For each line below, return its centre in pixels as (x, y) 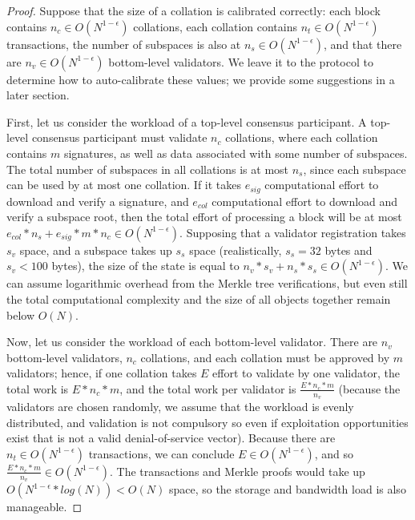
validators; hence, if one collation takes (102, 373)
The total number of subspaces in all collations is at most (148, 169)
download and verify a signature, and (98, 201)
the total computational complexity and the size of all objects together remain (199, 298)
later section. (38, 95)
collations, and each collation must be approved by (265, 357)
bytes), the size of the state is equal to (145, 266)
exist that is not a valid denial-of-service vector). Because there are (171, 438)
